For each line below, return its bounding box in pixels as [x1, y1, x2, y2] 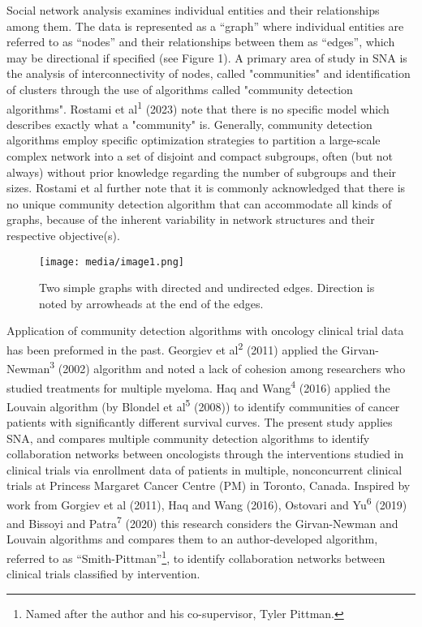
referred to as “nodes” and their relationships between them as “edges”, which [6, 33, 395, 50]
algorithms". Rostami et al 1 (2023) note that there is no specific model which [6, 97, 390, 117]
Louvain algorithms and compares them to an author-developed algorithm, [6, 530, 378, 548]
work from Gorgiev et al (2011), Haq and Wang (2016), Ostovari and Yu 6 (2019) [6, 493, 407, 513]
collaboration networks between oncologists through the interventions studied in [6, 445, 404, 462]
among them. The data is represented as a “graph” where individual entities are [6, 17, 404, 34]
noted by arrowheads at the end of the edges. [39, 294, 264, 311]
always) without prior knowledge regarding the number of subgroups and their [6, 163, 397, 180]
